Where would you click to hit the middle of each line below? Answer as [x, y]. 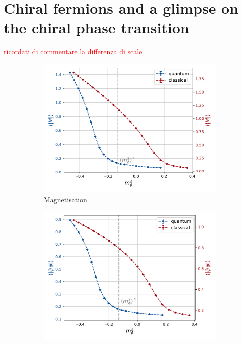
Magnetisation [66, 199]
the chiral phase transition [97, 28]
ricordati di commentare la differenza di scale [73, 52]
